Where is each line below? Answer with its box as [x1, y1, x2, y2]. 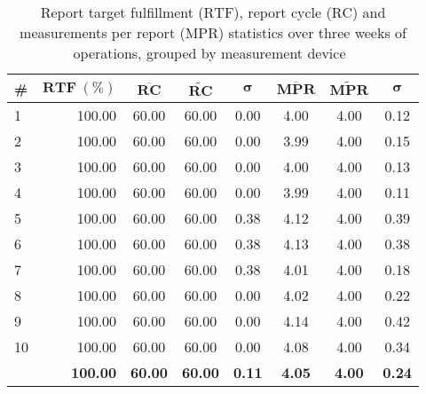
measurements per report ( [20, 22, 185, 43]
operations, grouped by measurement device [73, 43, 346, 63]
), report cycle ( [233, 2, 332, 22]
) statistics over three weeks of [218, 22, 406, 43]
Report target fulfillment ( [40, 2, 204, 22]
